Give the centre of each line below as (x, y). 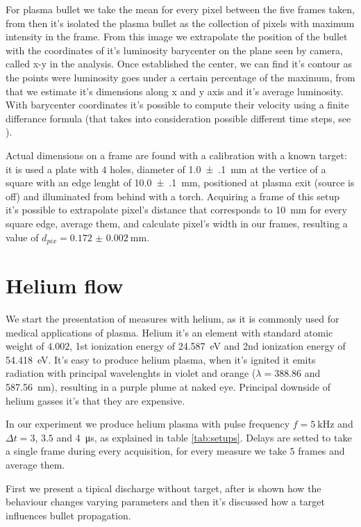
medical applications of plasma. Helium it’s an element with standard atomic (169, 332)
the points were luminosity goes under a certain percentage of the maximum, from (180, 77)
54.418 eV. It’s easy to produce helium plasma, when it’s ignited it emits (161, 359)
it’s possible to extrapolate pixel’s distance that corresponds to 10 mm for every (176, 210)
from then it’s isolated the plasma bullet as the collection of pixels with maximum (180, 23)
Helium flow (65, 285)
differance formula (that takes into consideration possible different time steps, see (178, 118)
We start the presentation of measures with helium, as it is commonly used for (173, 319)
